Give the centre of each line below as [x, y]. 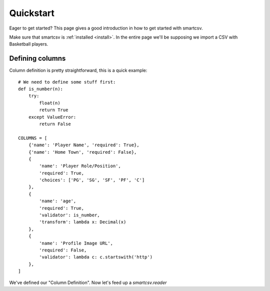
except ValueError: [52, 117]
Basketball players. [29, 44]
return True [54, 110]
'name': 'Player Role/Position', [80, 166]
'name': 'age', [58, 201]
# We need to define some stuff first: [67, 82]
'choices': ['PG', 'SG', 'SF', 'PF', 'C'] [92, 180]
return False [55, 124]
